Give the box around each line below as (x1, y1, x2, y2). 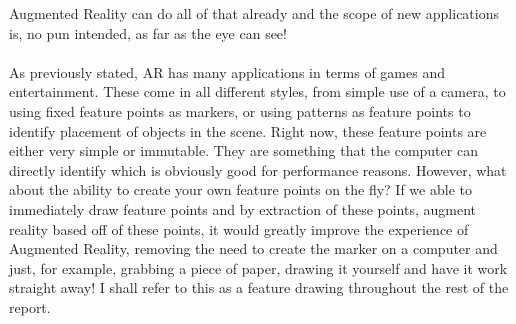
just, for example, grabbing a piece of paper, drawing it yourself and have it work (9, 257, 508, 278)
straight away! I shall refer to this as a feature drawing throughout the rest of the (9, 277, 509, 298)
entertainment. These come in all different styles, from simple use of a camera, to (9, 81, 506, 102)
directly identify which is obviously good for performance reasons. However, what (9, 159, 507, 180)
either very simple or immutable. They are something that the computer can (9, 140, 478, 161)
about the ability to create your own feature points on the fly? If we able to (9, 179, 472, 200)
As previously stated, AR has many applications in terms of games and (9, 61, 445, 82)
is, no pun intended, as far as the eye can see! (9, 22, 287, 43)
